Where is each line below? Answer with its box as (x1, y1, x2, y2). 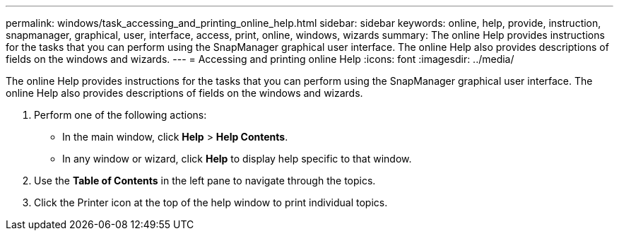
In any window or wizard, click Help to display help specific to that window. (62, 153, 412, 165)
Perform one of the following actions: (34, 109, 207, 121)
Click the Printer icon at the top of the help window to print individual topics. (34, 196, 388, 208)
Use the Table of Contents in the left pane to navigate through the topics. (34, 175, 376, 187)
